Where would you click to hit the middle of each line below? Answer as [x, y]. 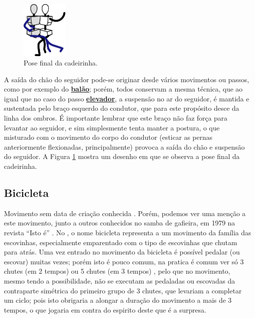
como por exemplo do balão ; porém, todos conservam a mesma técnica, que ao [123, 89]
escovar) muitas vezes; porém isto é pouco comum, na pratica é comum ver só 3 [124, 261]
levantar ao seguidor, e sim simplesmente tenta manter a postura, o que [112, 127]
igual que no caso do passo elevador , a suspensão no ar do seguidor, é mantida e [127, 98]
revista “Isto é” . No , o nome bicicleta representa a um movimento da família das [128, 233]
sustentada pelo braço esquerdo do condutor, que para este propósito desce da [122, 108]
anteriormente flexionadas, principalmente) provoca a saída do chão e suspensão [124, 146]
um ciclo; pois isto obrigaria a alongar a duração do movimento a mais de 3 [118, 300]
